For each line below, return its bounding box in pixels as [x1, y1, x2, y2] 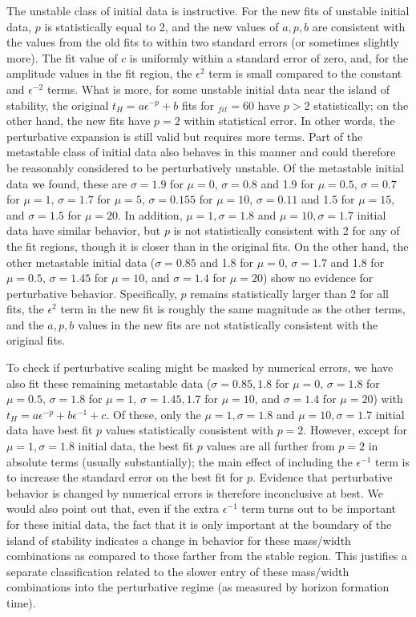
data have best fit [6, 421, 93, 438]
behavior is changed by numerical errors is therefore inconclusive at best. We [6, 484, 384, 501]
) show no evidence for [262, 269, 374, 286]
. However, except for [303, 421, 407, 438]
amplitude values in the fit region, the [6, 65, 192, 82]
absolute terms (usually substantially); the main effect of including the [6, 453, 353, 470]
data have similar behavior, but [6, 222, 161, 239]
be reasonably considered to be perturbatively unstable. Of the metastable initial [6, 159, 404, 175]
